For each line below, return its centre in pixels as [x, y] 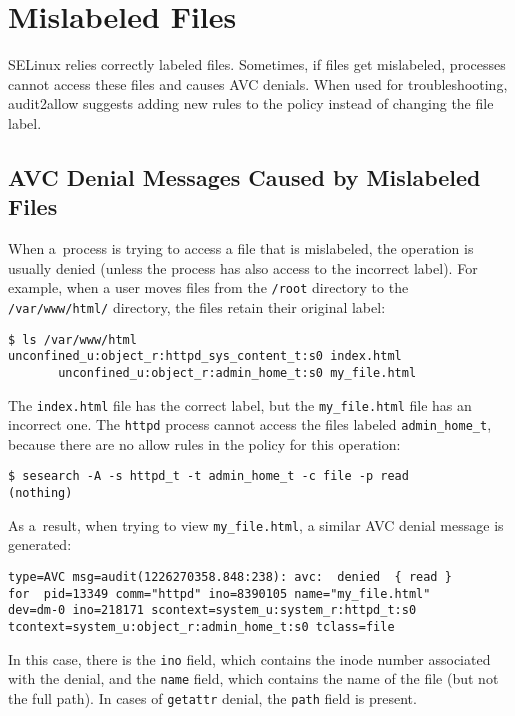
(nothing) [40, 493]
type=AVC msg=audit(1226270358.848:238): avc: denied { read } [230, 577]
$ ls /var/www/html [72, 339]
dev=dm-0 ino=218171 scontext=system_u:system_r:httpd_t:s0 [212, 610]
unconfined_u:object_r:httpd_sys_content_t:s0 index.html [205, 356]
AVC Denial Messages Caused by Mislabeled [244, 176]
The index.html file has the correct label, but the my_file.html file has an [240, 404]
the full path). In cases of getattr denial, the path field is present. [212, 697]
